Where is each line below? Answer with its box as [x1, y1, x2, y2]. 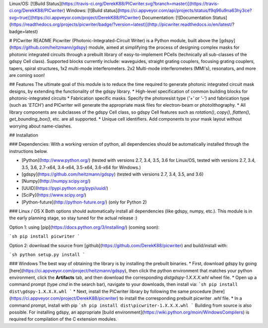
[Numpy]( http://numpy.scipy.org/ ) [21, 178, 91, 184]
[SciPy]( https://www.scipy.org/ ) [21, 192, 86, 198]
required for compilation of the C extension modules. [9, 316, 118, 322]
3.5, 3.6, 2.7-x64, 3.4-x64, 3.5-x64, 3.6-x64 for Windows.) [21, 164, 141, 170]
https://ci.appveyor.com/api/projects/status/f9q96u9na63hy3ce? [119, 7, 252, 13]
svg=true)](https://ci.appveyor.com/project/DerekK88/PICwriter [9, 14, 139, 20]
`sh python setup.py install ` [9, 252, 85, 258]
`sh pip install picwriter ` [9, 234, 80, 239]
